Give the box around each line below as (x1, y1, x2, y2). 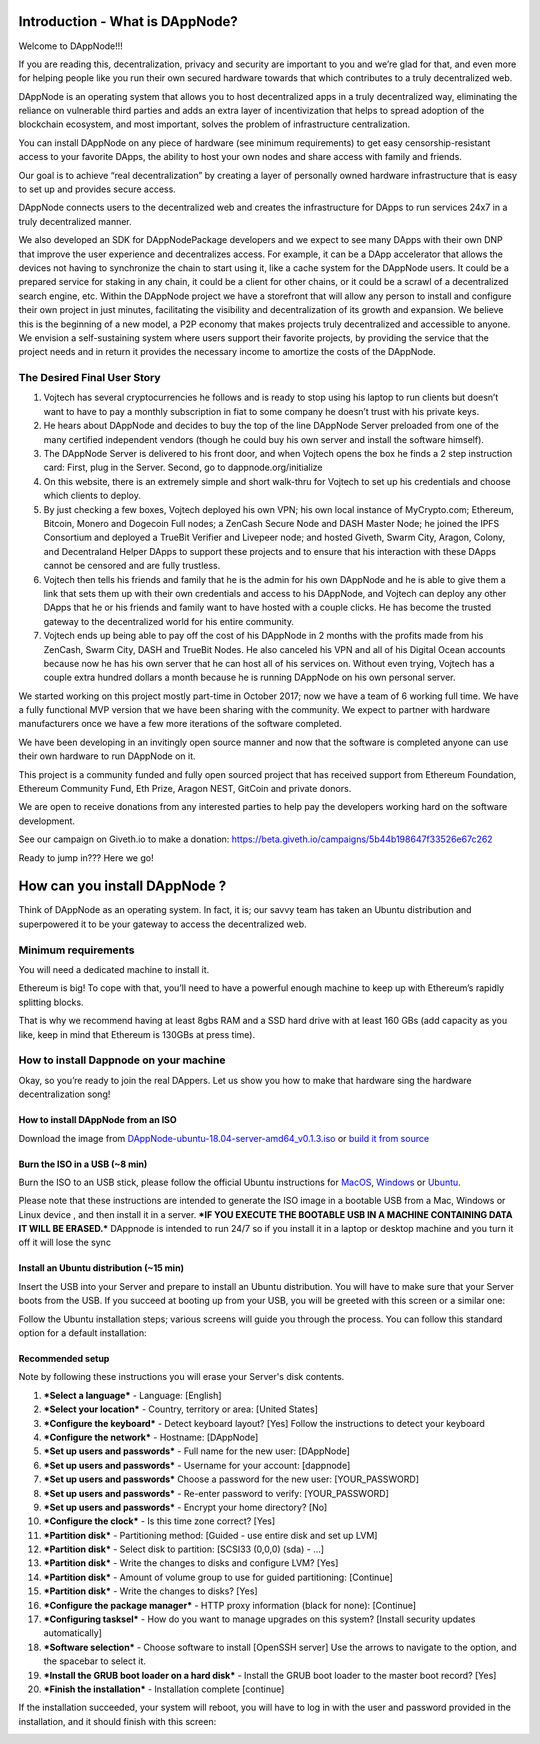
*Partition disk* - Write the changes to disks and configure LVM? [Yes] (43, 1557, 339, 1569)
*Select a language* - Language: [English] (43, 1389, 222, 1401)
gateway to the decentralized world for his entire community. (43, 615, 295, 627)
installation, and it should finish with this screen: (18, 1715, 217, 1727)
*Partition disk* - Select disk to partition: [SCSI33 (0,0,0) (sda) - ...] (43, 1543, 325, 1555)
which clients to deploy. (43, 490, 142, 502)
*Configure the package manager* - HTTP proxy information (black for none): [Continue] (43, 1599, 417, 1611)
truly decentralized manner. (18, 215, 132, 227)
